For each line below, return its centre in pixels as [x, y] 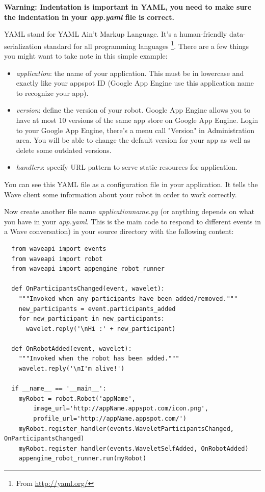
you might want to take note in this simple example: [86, 56]
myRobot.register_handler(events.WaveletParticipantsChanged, [126, 429]
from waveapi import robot [57, 259]
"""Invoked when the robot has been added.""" [99, 359]
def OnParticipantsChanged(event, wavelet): [88, 289]
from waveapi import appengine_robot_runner [88, 269]
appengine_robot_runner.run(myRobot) [83, 459]
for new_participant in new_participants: [91, 319]
